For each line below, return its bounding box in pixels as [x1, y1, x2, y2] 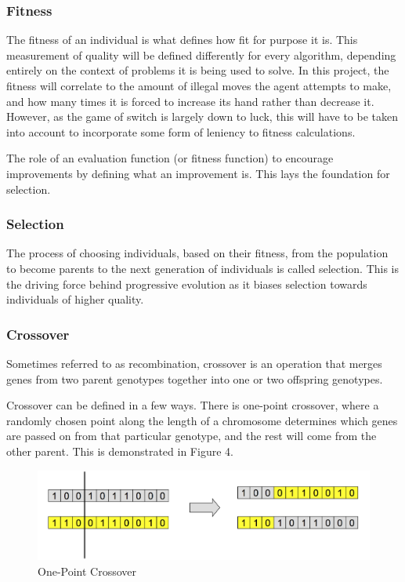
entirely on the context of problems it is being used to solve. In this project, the [6, 62, 389, 78]
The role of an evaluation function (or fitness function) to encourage [6, 150, 334, 166]
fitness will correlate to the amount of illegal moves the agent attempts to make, [6, 78, 392, 93]
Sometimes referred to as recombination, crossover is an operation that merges [6, 355, 382, 371]
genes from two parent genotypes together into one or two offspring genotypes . [6, 370, 383, 387]
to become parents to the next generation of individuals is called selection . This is [6, 260, 400, 276]
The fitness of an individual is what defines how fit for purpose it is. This [6, 31, 358, 48]
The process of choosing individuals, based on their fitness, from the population [6, 245, 389, 261]
